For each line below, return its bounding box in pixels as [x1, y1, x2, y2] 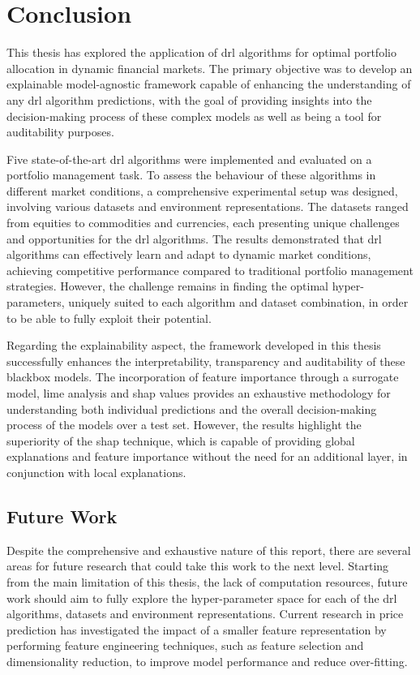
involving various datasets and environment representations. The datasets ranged [6, 198, 409, 215]
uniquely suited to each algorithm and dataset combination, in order [68, 294, 409, 311]
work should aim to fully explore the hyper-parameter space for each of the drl [6, 589, 397, 606]
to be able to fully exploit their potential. [6, 309, 212, 326]
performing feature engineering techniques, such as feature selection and [6, 637, 364, 654]
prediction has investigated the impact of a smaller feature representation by [6, 621, 387, 638]
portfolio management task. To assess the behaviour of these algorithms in [6, 166, 376, 183]
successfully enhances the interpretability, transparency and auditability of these [6, 352, 405, 369]
